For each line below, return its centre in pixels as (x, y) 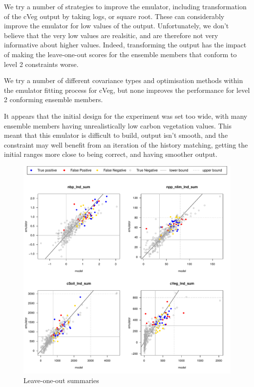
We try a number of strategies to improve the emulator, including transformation (125, 6)
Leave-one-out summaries (61, 380)
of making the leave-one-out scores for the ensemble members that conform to (120, 54)
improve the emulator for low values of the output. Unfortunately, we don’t (116, 26)
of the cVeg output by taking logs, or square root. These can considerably (114, 16)
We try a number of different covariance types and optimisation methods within (124, 80)
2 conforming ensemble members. (53, 99)
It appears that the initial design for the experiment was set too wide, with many (126, 116)
